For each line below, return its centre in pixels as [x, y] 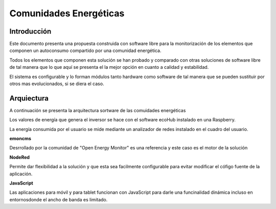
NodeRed [20, 157]
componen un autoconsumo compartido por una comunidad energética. [85, 50]
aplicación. [21, 174]
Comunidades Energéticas [67, 13]
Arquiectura [29, 98]
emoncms [20, 139]
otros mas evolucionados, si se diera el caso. [57, 84]
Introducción [30, 31]
